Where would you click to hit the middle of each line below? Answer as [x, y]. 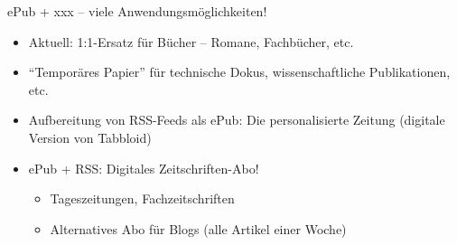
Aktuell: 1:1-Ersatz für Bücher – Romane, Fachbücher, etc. [191, 41]
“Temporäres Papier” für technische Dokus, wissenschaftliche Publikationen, [239, 72]
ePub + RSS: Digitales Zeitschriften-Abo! [144, 168]
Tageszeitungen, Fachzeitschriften [142, 198]
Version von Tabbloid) [90, 137]
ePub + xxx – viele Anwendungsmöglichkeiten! [137, 11]
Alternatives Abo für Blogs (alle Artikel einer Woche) [198, 228]
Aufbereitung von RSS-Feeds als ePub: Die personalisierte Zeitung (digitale [237, 120]
